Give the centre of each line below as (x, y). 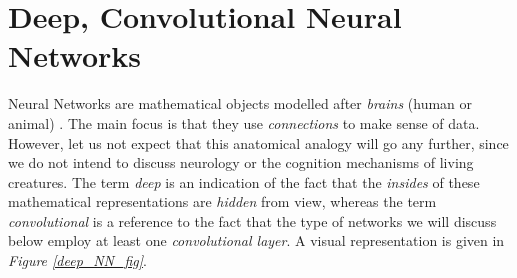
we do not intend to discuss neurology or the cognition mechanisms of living (241, 162)
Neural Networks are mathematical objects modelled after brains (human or (240, 103)
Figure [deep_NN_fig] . (77, 260)
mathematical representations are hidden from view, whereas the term (222, 201)
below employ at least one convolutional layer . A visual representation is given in (256, 240)
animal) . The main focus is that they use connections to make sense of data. (244, 122)
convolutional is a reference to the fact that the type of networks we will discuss (252, 220)
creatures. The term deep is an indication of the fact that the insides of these (244, 181)
